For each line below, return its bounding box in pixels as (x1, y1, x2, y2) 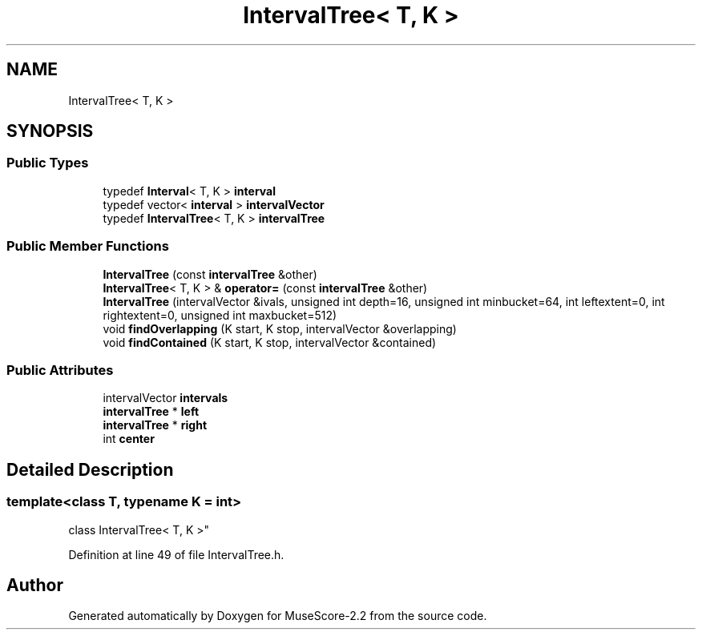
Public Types (6, 155, 89, 171)
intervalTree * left (103, 405, 200, 419)
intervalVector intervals (103, 391, 228, 405)
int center (103, 432, 155, 446)
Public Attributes (6, 361, 114, 378)
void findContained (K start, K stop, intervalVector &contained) (103, 335, 437, 349)
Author (6, 574, 63, 595)
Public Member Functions (6, 238, 169, 255)
